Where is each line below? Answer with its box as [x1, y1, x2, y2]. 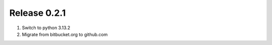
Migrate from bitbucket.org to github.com [22, 31, 108, 37]
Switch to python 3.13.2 [22, 25, 71, 31]
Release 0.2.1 [9, 7, 66, 18]
